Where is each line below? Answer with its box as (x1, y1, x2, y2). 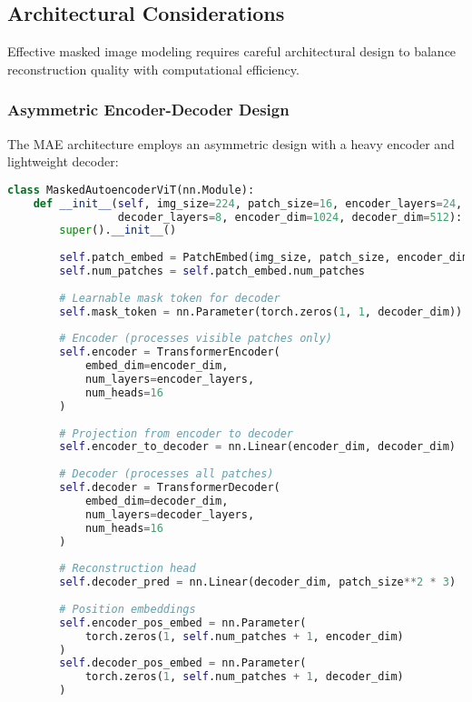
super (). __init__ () (59, 224, 177, 237)
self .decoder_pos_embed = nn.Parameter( (59, 657, 307, 670)
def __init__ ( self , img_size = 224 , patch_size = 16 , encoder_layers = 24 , (33, 196, 463, 210)
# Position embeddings (59, 602, 196, 616)
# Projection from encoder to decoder (59, 426, 293, 440)
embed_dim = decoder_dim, (84, 494, 229, 507)
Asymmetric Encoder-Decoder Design (7, 98, 290, 121)
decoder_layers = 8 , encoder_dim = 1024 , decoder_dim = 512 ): (117, 210, 463, 224)
